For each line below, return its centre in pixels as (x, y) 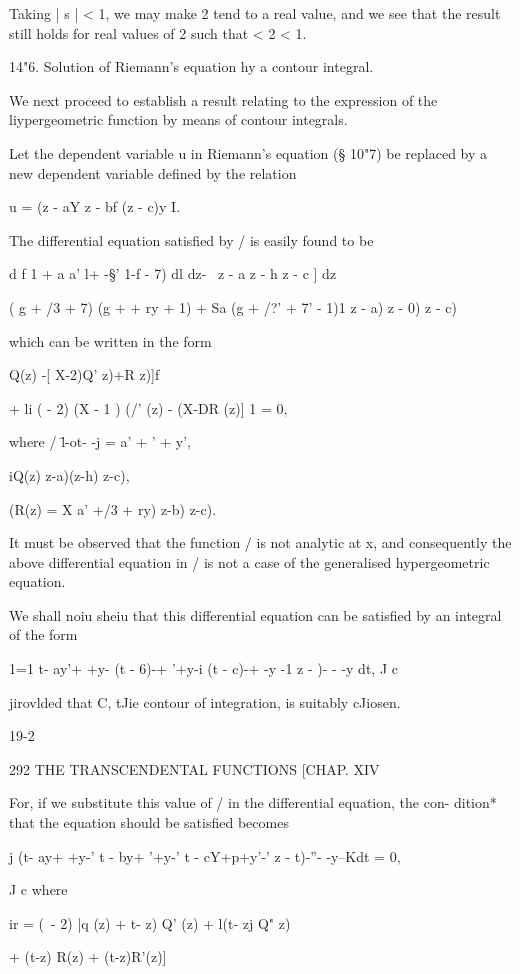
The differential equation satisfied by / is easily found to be (191, 239)
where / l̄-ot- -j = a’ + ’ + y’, (100, 441)
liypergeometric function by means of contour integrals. (178, 119)
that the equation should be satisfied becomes (149, 822)
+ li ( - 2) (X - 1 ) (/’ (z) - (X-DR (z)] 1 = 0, (148, 407)
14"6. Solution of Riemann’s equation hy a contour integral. (191, 66)
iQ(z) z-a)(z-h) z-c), (69, 474)
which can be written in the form (110, 340)
